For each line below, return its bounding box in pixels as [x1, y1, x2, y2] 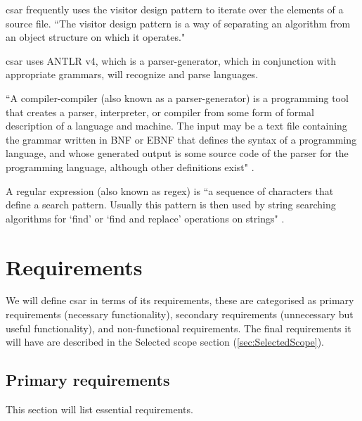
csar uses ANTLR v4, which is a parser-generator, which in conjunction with [6, 53, 336, 68]
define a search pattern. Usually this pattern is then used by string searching [6, 197, 336, 212]
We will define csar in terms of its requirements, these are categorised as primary [6, 293, 354, 308]
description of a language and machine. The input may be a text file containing [6, 118, 347, 133]
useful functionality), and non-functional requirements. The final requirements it [6, 320, 351, 335]
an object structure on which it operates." [6, 30, 186, 44]
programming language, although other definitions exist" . [6, 159, 254, 174]
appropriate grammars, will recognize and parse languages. [6, 67, 259, 82]
